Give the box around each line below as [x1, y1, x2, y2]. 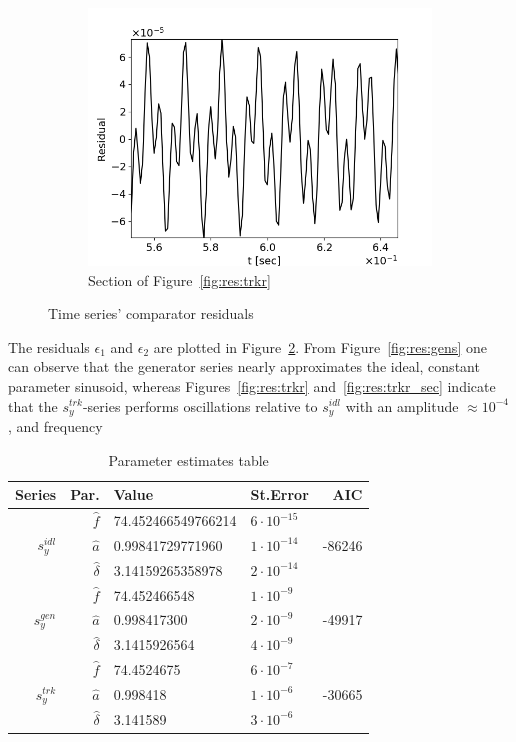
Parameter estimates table [108, 449, 269, 470]
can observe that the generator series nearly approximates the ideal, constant [8, 356, 480, 377]
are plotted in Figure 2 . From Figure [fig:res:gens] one [153, 336, 487, 357]
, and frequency [8, 416, 103, 437]
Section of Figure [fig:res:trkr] [88, 269, 271, 290]
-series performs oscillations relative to [82, 395, 318, 416]
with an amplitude [345, 395, 459, 416]
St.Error [250, 484, 309, 505]
